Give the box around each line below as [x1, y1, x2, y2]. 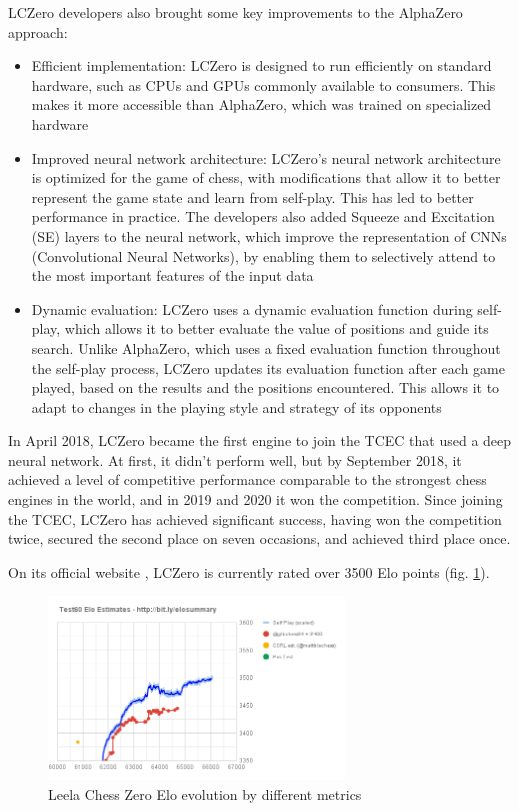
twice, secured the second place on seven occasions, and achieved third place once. [8, 528, 511, 549]
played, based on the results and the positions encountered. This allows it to [31, 377, 500, 398]
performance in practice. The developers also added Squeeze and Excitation [31, 206, 495, 227]
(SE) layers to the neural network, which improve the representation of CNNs [31, 225, 507, 246]
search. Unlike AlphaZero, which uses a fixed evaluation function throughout [31, 337, 501, 358]
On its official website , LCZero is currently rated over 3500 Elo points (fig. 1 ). [8, 561, 490, 582]
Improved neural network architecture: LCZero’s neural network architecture [31, 147, 501, 168]
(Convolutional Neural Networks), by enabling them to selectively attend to [31, 245, 496, 266]
